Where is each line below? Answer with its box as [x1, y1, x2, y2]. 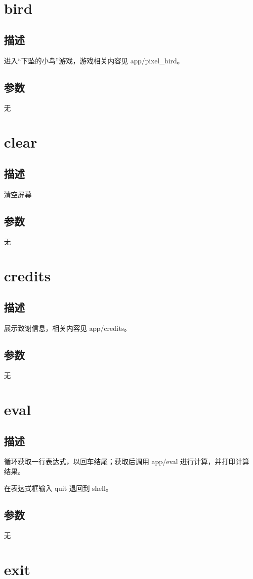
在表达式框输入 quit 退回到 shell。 [4, 482, 113, 493]
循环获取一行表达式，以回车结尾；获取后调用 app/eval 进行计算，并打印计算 [4, 456, 250, 467]
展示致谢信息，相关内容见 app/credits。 [4, 322, 131, 333]
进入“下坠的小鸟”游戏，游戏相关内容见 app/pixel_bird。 [4, 55, 184, 65]
